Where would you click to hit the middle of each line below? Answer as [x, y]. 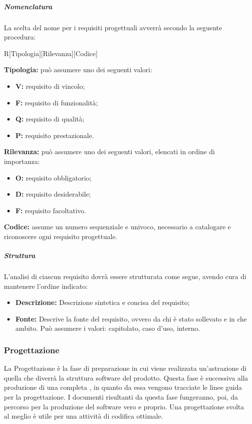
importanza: [22, 161]
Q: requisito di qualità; [50, 119]
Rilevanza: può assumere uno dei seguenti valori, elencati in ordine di [109, 151]
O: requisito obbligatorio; [53, 177]
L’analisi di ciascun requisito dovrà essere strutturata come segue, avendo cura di [125, 276]
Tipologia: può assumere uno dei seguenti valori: [78, 70]
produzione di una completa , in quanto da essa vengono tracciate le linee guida [123, 387]
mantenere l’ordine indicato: [46, 286]
